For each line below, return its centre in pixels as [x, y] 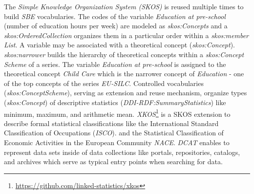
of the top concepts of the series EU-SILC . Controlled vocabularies [104, 83]
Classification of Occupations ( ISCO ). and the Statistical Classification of [114, 133]
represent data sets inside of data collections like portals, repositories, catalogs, [122, 152]
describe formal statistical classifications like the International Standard [111, 123]
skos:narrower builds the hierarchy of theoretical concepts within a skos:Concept [124, 54]
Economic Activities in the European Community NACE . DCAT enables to [117, 142]
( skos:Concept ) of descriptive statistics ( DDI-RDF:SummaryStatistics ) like [115, 102]
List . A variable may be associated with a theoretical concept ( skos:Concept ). [120, 45]
